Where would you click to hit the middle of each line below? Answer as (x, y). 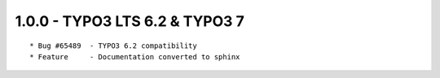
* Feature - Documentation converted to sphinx (135, 56)
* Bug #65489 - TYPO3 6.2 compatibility (113, 45)
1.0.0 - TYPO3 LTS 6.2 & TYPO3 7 (130, 21)
